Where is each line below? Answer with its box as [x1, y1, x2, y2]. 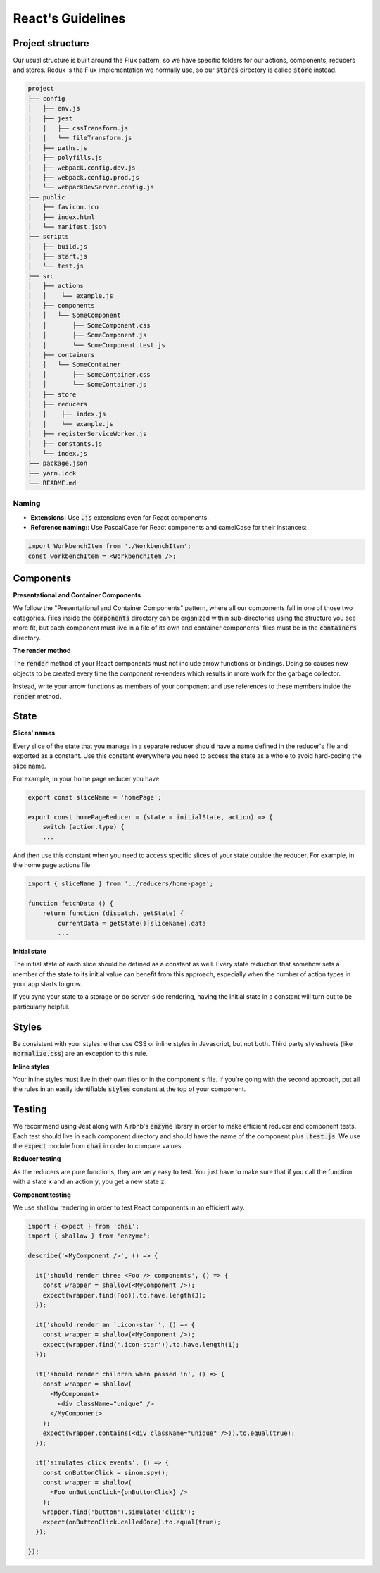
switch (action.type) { [42, 823, 125, 831]
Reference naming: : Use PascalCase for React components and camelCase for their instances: [30, 523, 308, 532]
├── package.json [27, 459, 88, 468]
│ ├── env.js [27, 104, 80, 113]
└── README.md [27, 479, 77, 487]
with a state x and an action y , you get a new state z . [13, 1177, 167, 1186]
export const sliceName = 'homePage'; [27, 793, 162, 802]
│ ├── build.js [27, 242, 88, 250]
